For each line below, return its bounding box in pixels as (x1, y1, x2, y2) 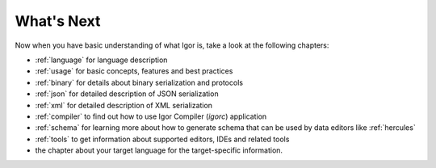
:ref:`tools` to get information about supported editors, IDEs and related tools (35, 134, 290, 144)
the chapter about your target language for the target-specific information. (35, 145, 283, 155)
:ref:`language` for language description (35, 55, 168, 65)
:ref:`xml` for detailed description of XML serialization (35, 100, 213, 110)
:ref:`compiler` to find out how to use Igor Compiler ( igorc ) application (35, 111, 267, 121)
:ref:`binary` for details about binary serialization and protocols (35, 78, 244, 87)
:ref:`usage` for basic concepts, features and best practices (35, 66, 233, 76)
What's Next (15, 12, 101, 30)
